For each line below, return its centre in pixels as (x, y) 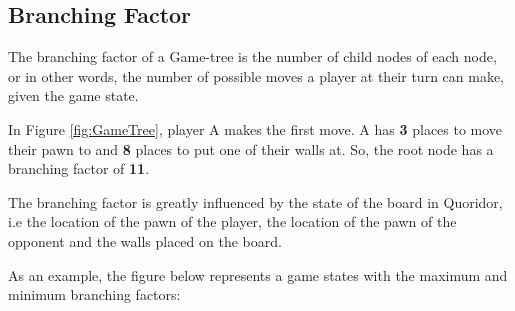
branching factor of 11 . (79, 168)
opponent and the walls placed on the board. (145, 240)
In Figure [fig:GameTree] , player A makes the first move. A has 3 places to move (255, 128)
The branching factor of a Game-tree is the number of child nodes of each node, (252, 56)
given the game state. (73, 95)
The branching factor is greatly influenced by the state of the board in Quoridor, (255, 201)
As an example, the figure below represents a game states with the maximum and (258, 274)
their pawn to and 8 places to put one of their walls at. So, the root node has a (251, 148)
